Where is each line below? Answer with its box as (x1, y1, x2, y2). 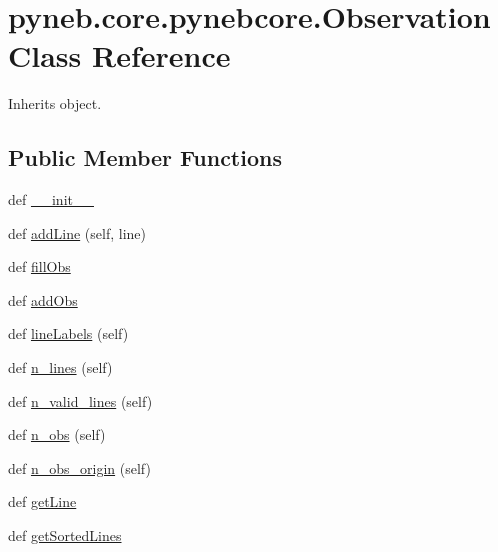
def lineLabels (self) (8, 323, 129, 344)
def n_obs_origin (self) (8, 457, 151, 478)
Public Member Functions (8, 142, 282, 173)
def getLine (8, 491, 77, 512)
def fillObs (8, 256, 71, 277)
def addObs (8, 289, 78, 310)
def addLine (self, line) (8, 222, 146, 243)
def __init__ (8, 189, 94, 210)
